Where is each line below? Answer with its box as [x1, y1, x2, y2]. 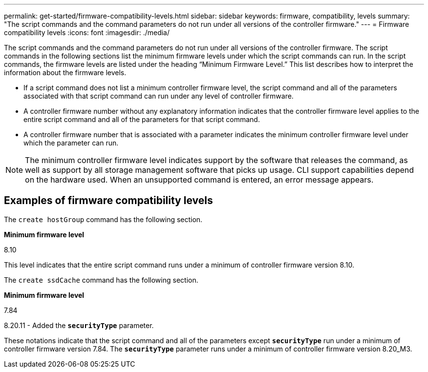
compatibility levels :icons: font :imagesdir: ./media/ [4, 28, 170, 37]
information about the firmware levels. [4, 68, 127, 77]
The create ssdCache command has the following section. [4, 275, 198, 284]
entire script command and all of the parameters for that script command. [23, 115, 260, 124]
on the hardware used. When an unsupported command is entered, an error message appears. [25, 175, 374, 185]
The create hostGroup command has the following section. [4, 215, 203, 224]
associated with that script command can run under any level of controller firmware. [23, 92, 294, 100]
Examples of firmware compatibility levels [4, 194, 213, 207]
